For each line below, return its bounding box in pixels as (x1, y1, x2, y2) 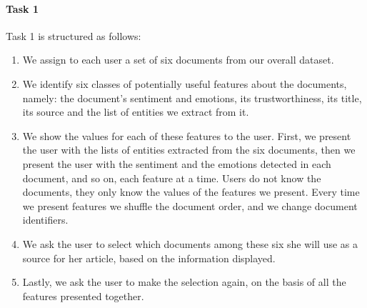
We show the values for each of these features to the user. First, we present (22, 128, 351, 143)
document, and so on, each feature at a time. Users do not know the (22, 170, 321, 185)
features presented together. (22, 288, 144, 303)
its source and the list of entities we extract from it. (22, 104, 249, 119)
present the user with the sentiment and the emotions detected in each (22, 156, 331, 171)
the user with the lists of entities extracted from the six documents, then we (22, 142, 356, 157)
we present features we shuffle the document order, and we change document (22, 198, 358, 213)
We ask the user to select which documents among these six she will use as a (22, 236, 358, 251)
